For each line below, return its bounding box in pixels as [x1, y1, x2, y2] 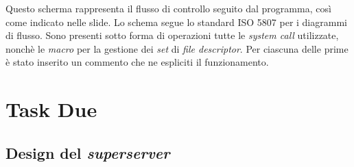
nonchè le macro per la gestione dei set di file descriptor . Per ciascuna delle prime [5, 41, 349, 55]
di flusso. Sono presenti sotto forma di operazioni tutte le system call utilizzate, [5, 28, 339, 42]
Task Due [5, 95, 97, 123]
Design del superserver [5, 142, 170, 163]
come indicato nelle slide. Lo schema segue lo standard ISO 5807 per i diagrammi [5, 14, 347, 29]
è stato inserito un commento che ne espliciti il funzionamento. [5, 55, 269, 69]
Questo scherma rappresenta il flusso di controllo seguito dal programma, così [5, 1, 331, 15]
